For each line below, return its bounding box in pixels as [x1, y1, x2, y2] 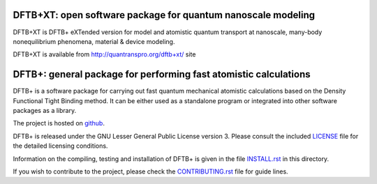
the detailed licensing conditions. [13, 141, 108, 150]
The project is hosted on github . [13, 119, 105, 128]
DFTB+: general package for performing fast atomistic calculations [13, 68, 311, 80]
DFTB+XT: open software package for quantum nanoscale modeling [13, 9, 316, 21]
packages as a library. [13, 106, 77, 114]
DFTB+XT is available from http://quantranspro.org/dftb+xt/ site [13, 50, 196, 59]
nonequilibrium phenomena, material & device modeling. [13, 37, 175, 45]
